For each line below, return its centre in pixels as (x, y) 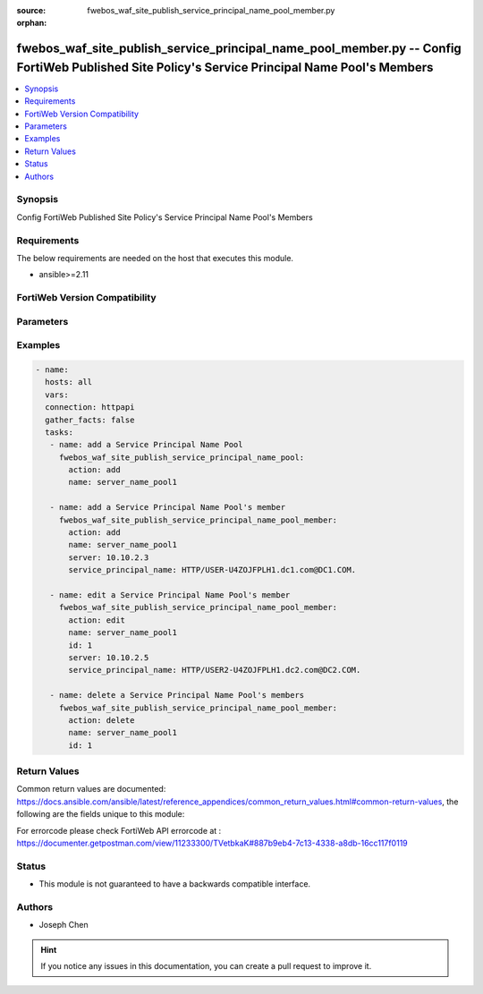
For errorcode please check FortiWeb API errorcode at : (119, 830)
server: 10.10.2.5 (109, 657)
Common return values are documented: (91, 789)
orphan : (32, 23)
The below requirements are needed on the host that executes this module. (155, 258)
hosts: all (69, 382)
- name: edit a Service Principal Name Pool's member (170, 595)
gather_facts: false (90, 420)
